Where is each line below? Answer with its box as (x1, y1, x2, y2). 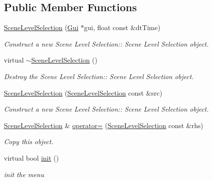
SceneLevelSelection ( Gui (4, 22, 79, 33)
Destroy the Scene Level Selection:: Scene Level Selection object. (4, 71, 194, 81)
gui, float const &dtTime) (84, 22, 161, 33)
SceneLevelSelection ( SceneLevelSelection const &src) (4, 87, 163, 98)
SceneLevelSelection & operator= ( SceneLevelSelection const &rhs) (4, 120, 203, 130)
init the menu (4, 169, 44, 179)
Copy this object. (4, 136, 53, 147)
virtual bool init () (4, 152, 59, 163)
